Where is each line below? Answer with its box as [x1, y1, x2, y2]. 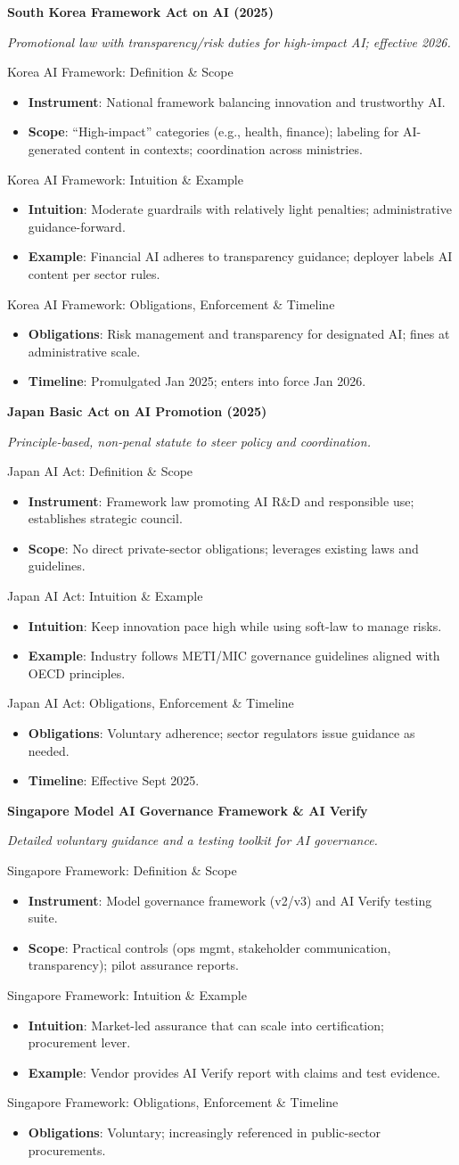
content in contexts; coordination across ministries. [85, 139, 363, 158]
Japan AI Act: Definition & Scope [7, 462, 193, 480]
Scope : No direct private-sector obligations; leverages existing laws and [28, 538, 419, 557]
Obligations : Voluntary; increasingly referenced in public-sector [28, 1122, 381, 1141]
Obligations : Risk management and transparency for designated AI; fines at [28, 324, 450, 343]
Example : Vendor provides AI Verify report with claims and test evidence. [28, 1062, 440, 1081]
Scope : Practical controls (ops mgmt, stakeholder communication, [28, 938, 391, 956]
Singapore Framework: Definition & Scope [7, 861, 237, 879]
